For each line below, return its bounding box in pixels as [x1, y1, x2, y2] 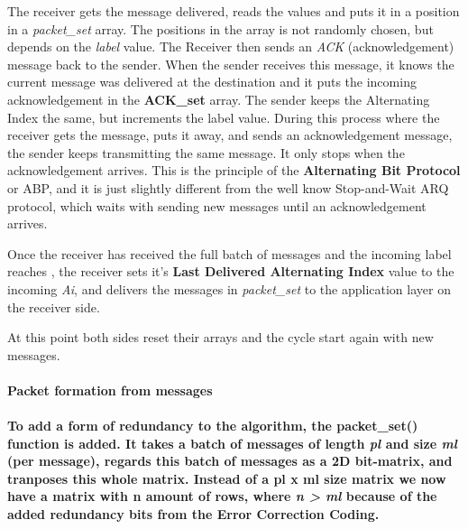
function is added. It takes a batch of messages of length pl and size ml [7, 433, 457, 452]
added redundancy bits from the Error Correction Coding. [7, 505, 380, 524]
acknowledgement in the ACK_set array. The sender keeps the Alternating [7, 89, 430, 108]
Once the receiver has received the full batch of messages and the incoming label [7, 244, 452, 263]
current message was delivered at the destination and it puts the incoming [7, 72, 417, 91]
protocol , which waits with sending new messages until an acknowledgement [7, 196, 427, 215]
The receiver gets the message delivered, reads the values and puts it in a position [7, 2, 460, 20]
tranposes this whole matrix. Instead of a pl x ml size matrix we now [7, 469, 446, 487]
